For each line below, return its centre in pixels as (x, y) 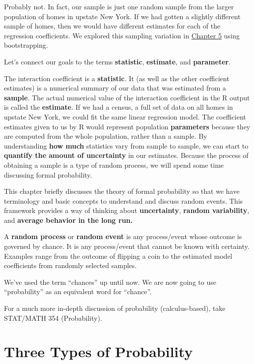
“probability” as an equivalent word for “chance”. (78, 291)
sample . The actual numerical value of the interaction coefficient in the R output (127, 97)
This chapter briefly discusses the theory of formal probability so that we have (122, 191)
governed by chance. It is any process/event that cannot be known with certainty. (127, 246)
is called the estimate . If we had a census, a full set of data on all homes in (119, 107)
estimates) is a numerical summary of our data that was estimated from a (115, 88)
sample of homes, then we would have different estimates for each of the (112, 26)
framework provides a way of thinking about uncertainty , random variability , (127, 210)
